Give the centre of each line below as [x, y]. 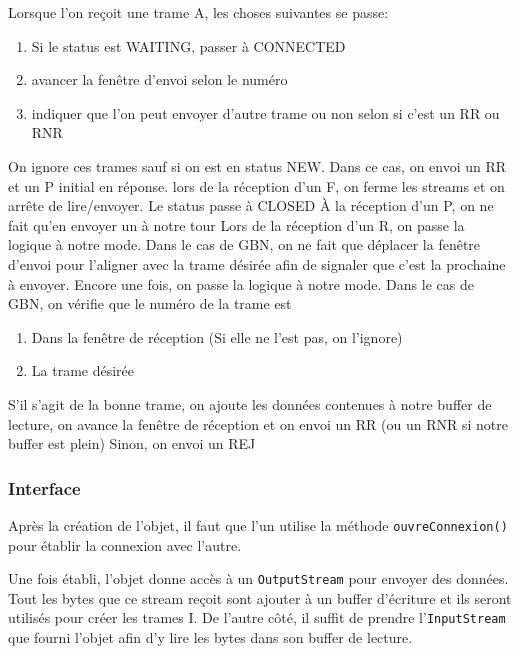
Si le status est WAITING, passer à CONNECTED [188, 45]
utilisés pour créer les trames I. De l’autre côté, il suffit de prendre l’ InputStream [257, 617]
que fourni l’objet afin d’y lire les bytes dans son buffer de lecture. [210, 637]
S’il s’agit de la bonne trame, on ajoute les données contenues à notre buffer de [250, 403]
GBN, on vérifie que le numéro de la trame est [150, 303]
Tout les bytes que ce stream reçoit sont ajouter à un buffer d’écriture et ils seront [260, 597]
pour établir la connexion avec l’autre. [125, 544]
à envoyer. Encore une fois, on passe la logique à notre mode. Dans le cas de [241, 283]
